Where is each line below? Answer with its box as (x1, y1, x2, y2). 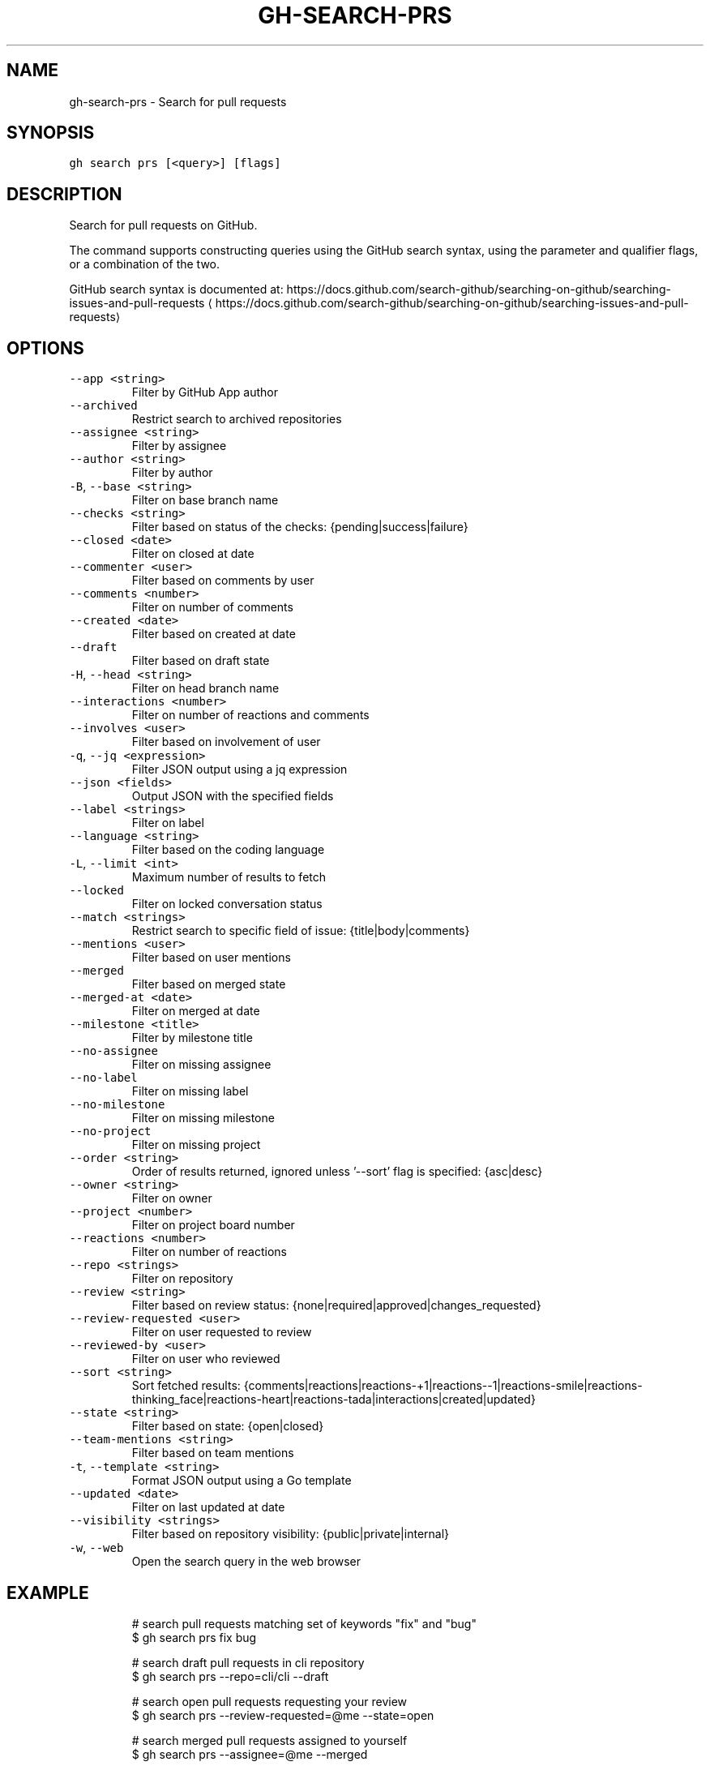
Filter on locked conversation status (131, 897, 323, 911)
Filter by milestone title (131, 1031, 253, 1045)
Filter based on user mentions (131, 950, 291, 965)
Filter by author (131, 465, 213, 480)
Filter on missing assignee (131, 1057, 272, 1072)
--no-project (69, 1125, 152, 1138)
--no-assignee (69, 1044, 158, 1058)
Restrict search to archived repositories (131, 412, 342, 426)
